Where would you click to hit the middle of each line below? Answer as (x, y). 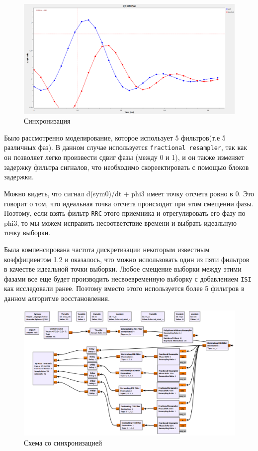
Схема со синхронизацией (63, 442)
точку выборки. (27, 232)
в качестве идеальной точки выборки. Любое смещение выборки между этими (123, 269)
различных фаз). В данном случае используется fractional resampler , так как (126, 147)
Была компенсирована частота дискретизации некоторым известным (107, 249)
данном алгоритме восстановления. (57, 298)
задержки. (19, 177)
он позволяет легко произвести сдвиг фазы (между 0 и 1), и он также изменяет (124, 157)
